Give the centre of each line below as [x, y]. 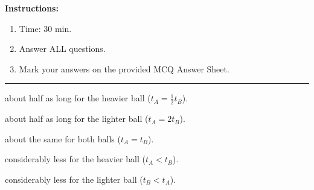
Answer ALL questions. [62, 49]
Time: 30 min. [45, 28]
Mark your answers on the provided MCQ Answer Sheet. [124, 68]
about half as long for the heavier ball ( [78, 98]
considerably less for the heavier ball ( [75, 159]
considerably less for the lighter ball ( [74, 179]
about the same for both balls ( [63, 138]
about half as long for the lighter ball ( [77, 119]
